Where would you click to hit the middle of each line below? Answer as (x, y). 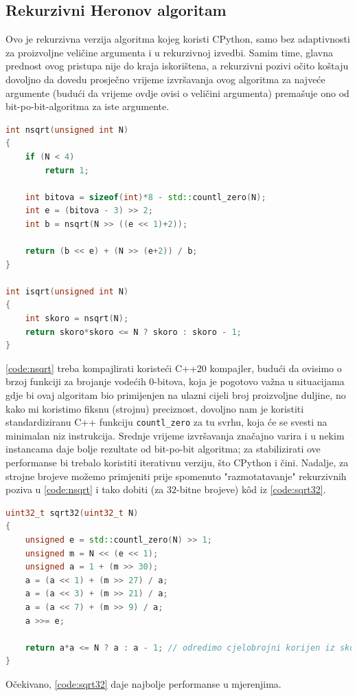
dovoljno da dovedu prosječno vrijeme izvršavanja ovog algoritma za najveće (165, 79)
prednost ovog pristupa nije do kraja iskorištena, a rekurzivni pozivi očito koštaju (177, 66)
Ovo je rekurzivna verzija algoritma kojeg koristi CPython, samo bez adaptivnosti (178, 39)
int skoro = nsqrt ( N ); (77, 319)
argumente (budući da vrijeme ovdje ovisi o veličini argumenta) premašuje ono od (177, 93)
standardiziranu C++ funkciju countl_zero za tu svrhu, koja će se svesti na (166, 422)
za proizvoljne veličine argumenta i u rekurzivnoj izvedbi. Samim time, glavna (169, 52)
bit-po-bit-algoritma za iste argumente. (88, 106)
